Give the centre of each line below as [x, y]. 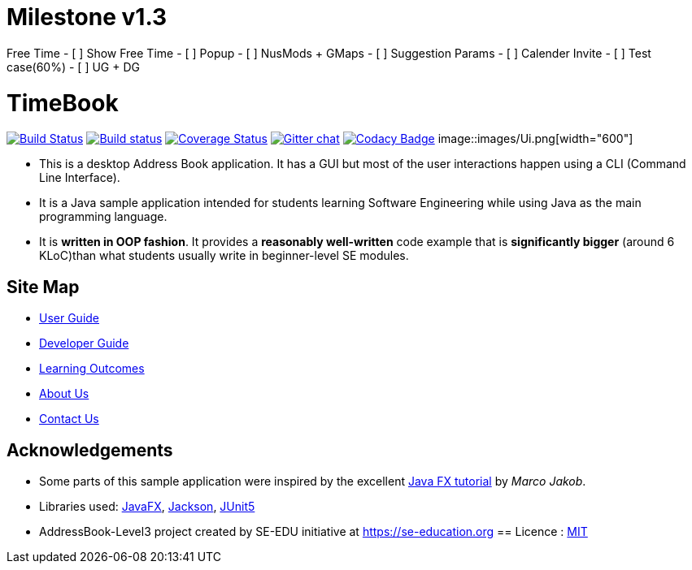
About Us [64, 394]
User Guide [70, 318]
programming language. [103, 217]
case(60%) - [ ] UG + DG [73, 67]
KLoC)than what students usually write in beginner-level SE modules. [224, 256]
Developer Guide [84, 343]
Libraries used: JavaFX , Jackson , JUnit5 [147, 506]
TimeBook [63, 103]
